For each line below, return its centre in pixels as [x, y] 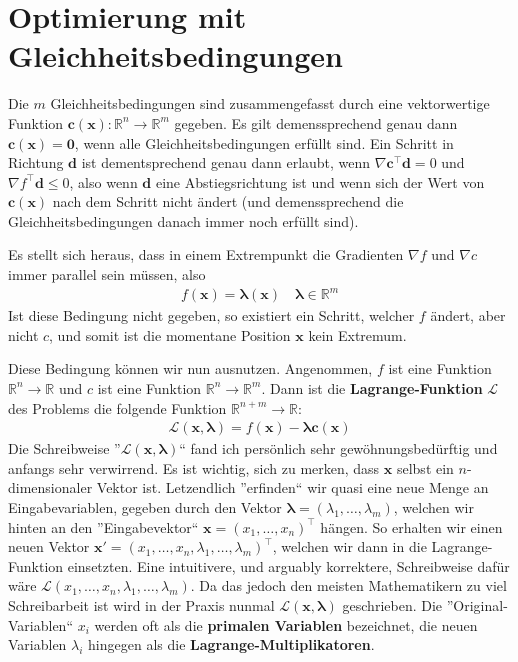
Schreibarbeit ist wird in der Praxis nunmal [141, 604]
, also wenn [103, 181]
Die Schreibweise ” [64, 448]
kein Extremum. [357, 334]
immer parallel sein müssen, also [107, 274]
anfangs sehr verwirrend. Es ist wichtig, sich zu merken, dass [194, 467]
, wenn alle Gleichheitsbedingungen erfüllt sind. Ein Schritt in [264, 142]
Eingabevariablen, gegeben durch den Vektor [145, 506]
